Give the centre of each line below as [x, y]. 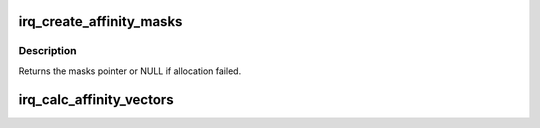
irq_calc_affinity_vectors [96, 99]
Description [47, 51]
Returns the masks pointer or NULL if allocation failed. [130, 71]
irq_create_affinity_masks [100, 21]
